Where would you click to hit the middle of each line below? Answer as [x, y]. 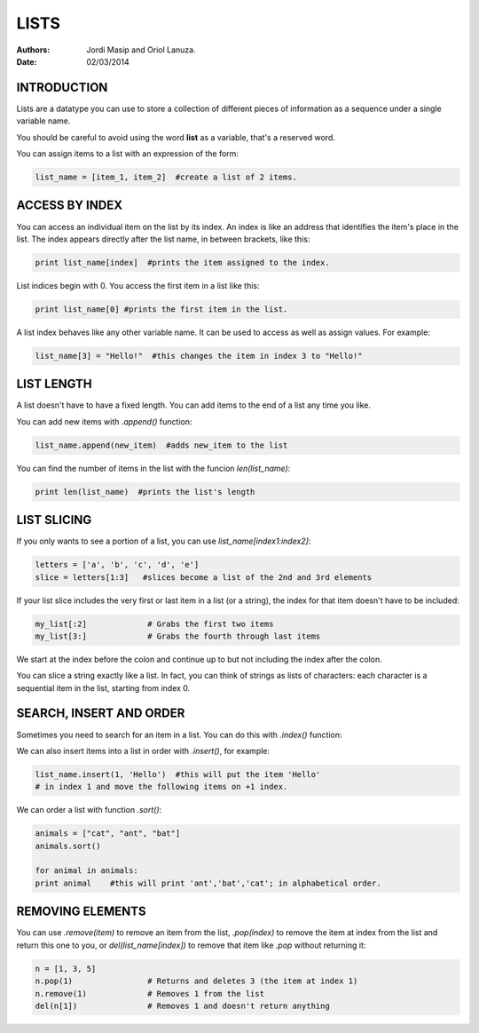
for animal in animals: [87, 871]
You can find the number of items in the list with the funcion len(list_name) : [153, 468]
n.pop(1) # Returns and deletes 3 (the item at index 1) [196, 981]
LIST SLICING [54, 520]
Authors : [33, 50]
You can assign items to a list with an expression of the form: [128, 154]
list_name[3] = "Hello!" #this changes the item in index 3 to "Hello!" [199, 356]
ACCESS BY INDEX [70, 206]
